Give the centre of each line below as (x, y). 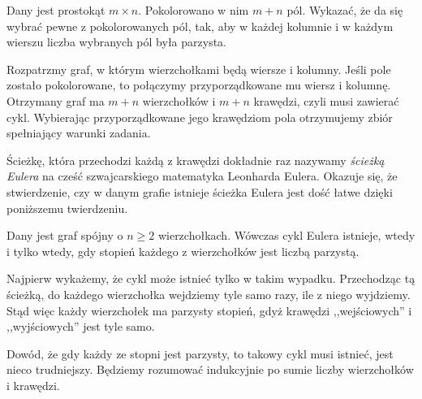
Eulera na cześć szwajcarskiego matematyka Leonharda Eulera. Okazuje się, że (202, 176)
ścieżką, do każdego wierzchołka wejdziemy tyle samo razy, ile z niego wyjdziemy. (209, 294)
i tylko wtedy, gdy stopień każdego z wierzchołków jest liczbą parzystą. (183, 251)
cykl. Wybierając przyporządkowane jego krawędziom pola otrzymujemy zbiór (200, 117)
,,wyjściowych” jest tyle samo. (81, 326)
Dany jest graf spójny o (65, 235)
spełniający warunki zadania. (79, 133)
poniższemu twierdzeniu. (67, 208)
